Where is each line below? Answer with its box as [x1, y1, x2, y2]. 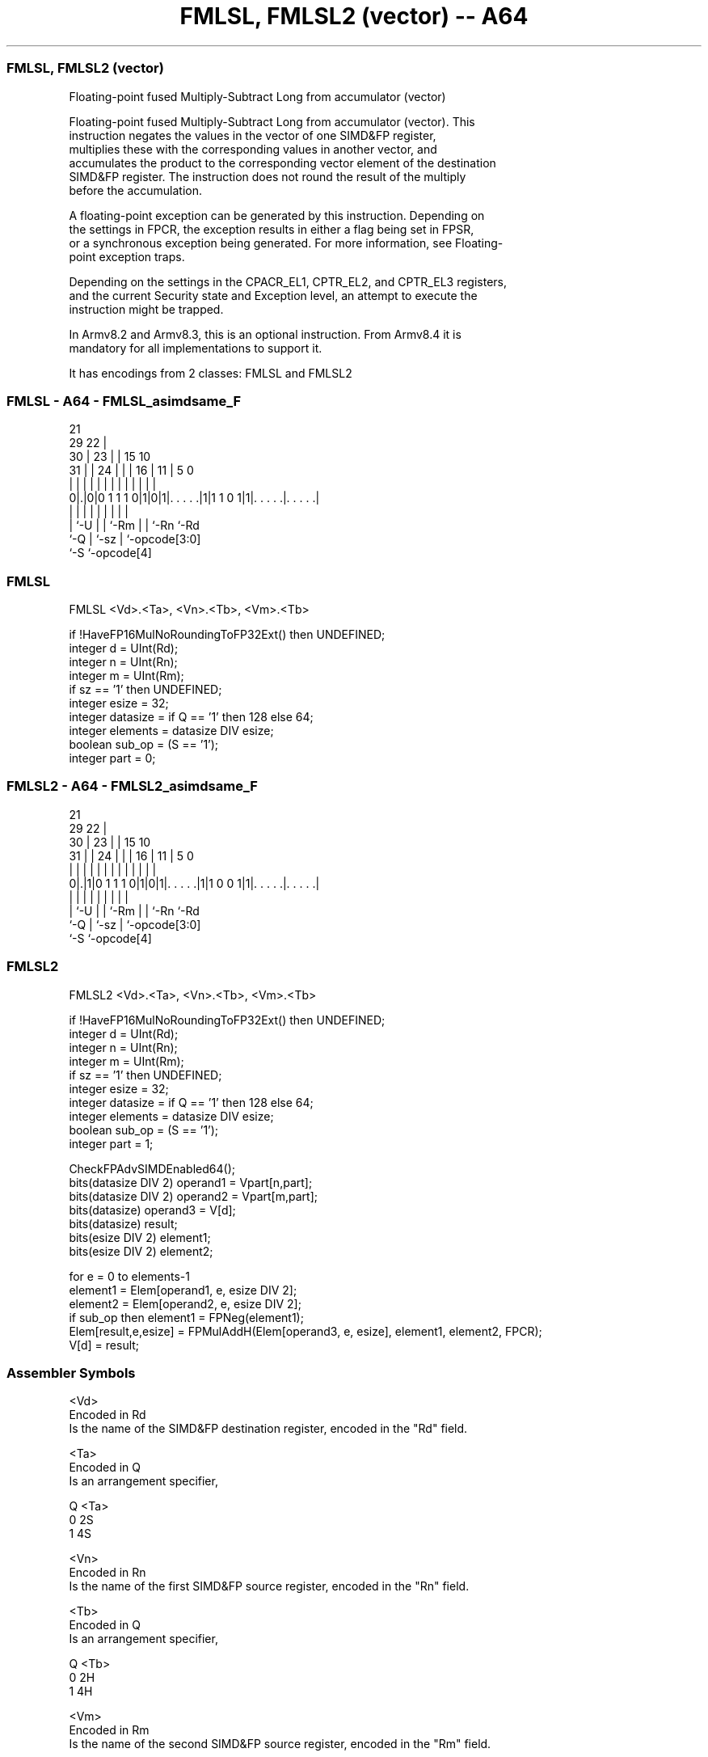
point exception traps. [69, 249, 185, 264]
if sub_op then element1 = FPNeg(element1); [69, 1310, 304, 1324]
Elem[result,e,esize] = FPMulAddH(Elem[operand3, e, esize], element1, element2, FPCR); [69, 1324, 542, 1338]
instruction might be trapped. [69, 302, 224, 316]
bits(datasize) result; [69, 1216, 178, 1231]
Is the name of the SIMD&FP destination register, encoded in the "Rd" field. [69, 1421, 468, 1436]
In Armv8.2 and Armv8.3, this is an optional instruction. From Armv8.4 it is [69, 327, 461, 341]
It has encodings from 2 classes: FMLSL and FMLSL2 [69, 365, 352, 380]
